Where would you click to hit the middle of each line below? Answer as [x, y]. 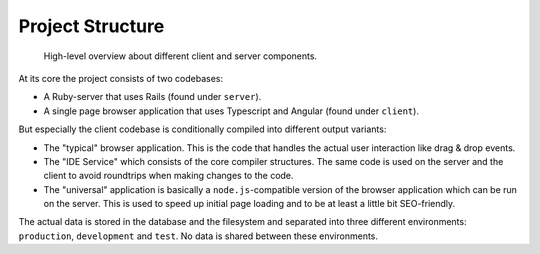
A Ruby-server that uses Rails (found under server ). [152, 97]
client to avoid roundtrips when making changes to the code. [168, 176]
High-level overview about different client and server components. [180, 56]
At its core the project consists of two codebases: [121, 78]
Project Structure [91, 26]
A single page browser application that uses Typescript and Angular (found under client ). [231, 111]
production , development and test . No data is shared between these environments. [198, 236]
